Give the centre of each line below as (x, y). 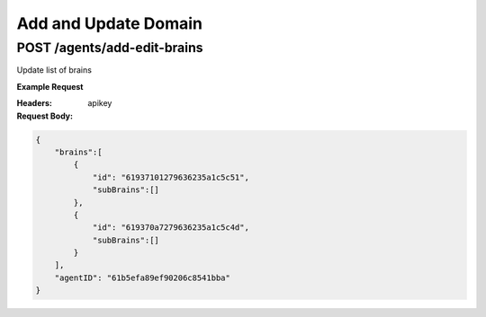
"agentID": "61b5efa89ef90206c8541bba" (143, 277)
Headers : (35, 103)
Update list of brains (54, 70)
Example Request (50, 86)
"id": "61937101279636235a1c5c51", (171, 177)
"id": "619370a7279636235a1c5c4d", (171, 228)
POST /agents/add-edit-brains (110, 48)
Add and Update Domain (109, 23)
